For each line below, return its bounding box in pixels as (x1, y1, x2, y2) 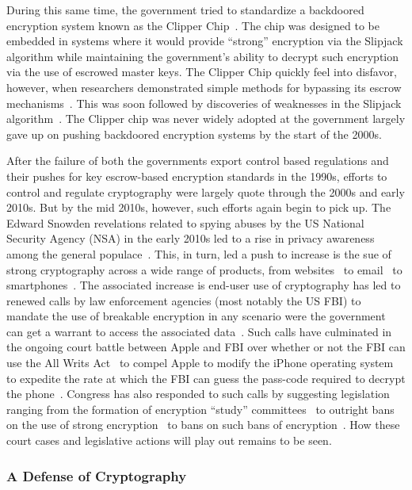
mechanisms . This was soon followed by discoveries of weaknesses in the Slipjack (6, 94, 402, 111)
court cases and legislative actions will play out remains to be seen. (6, 432, 332, 449)
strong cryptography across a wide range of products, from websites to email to (6, 261, 402, 278)
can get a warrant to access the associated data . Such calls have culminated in (6, 323, 392, 339)
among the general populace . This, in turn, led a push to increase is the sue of (6, 245, 391, 262)
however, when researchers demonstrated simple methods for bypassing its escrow (6, 78, 402, 95)
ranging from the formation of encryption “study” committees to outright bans (6, 400, 395, 417)
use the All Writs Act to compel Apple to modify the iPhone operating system (6, 354, 394, 371)
